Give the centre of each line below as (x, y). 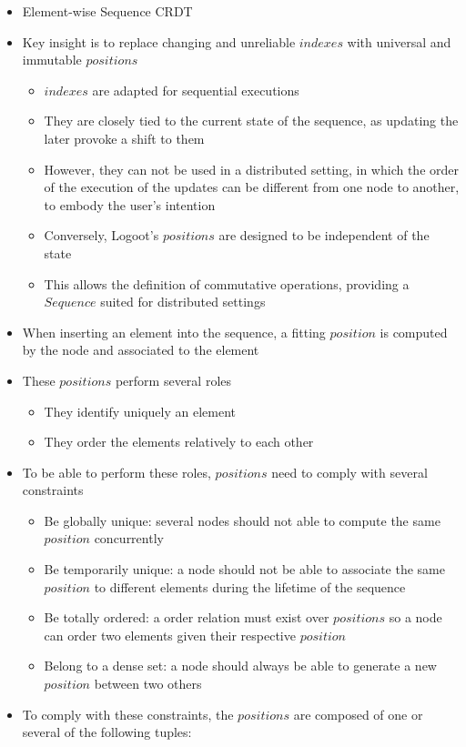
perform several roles (173, 380)
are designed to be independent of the (324, 235)
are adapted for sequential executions (196, 90)
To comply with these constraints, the (128, 714)
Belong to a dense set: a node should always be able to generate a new (240, 666)
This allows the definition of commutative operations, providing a (227, 283)
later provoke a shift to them (124, 138)
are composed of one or (358, 714)
